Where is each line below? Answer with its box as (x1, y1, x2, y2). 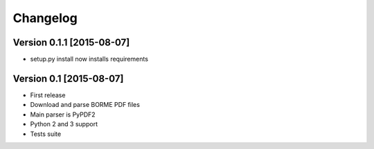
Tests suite (30, 130, 62, 138)
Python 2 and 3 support (30, 120, 98, 128)
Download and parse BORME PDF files (30, 101, 140, 109)
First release (30, 90, 66, 99)
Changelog (12, 10, 78, 26)
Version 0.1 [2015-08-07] (12, 72, 124, 84)
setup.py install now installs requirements (30, 55, 149, 63)
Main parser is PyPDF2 (30, 110, 96, 119)
